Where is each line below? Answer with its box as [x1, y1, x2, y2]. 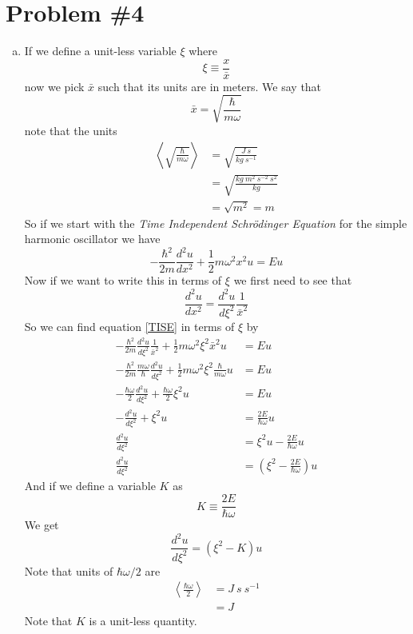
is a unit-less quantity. [89, 612, 197, 629]
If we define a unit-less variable [24, 42, 177, 59]
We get [24, 516, 59, 533]
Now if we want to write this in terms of [24, 272, 222, 289]
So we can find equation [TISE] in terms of [24, 317, 235, 334]
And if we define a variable [24, 477, 156, 494]
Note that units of [24, 562, 113, 579]
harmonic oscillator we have [24, 230, 161, 247]
